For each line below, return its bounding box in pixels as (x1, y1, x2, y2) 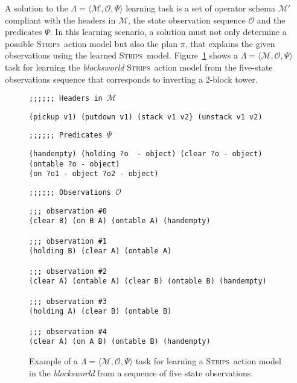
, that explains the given (185, 37, 275, 49)
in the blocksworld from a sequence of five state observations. (29, 366, 254, 379)
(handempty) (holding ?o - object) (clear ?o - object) (29, 150, 263, 159)
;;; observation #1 (29, 236, 107, 245)
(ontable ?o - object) (29, 159, 120, 168)
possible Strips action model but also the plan (5, 37, 177, 49)
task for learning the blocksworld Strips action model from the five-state (5, 60, 273, 73)
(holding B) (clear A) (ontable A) (29, 247, 172, 256)
